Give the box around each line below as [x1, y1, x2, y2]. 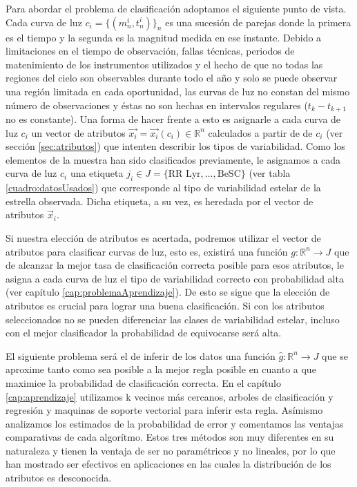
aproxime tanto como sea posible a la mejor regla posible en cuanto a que [6, 362, 316, 376]
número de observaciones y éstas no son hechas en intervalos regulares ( [6, 97, 308, 112]
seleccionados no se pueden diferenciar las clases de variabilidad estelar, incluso [6, 312, 340, 326]
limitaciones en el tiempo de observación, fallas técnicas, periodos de [6, 44, 295, 58]
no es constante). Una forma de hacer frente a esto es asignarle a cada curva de [6, 112, 341, 126]
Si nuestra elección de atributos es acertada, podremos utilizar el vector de [6, 230, 321, 245]
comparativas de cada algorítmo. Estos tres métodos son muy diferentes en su [6, 430, 334, 444]
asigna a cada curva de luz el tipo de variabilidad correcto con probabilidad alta [6, 271, 344, 285]
